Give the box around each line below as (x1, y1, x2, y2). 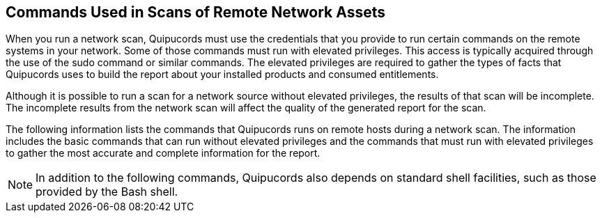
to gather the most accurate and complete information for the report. (6, 147, 321, 159)
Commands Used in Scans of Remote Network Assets (6, 3, 386, 21)
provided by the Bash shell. (36, 185, 178, 199)
